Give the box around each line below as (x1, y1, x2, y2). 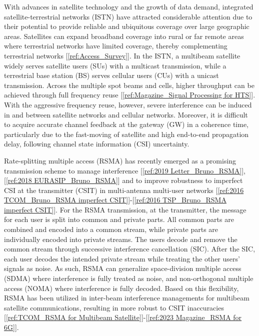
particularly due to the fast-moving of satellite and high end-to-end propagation (4, 128, 249, 139)
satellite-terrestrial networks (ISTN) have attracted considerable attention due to (4, 11, 252, 21)
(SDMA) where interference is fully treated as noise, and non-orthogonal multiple (4, 273, 253, 283)
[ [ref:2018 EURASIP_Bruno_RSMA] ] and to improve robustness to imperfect (4, 175, 243, 185)
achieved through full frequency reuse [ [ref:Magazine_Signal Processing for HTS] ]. (4, 89, 255, 100)
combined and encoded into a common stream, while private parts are (4, 224, 218, 234)
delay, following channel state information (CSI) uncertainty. (4, 138, 189, 149)
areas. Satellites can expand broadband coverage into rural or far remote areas (4, 30, 244, 41)
